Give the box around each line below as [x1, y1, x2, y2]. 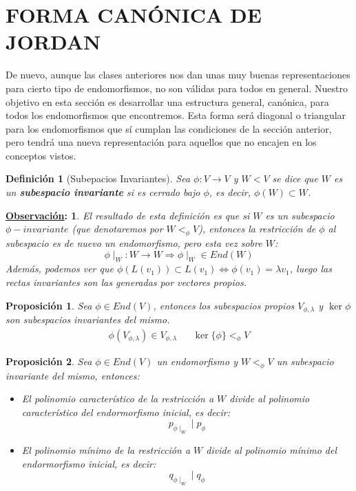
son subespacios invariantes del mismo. [6, 312, 170, 327]
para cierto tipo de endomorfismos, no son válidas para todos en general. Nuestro [6, 80, 348, 95]
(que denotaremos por [72, 221, 163, 236]
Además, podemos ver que [6, 261, 114, 276]
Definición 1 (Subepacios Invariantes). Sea [6, 171, 191, 186]
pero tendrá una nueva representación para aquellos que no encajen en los [6, 135, 317, 149]
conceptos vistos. [6, 148, 76, 162]
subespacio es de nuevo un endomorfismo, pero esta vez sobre [6, 236, 262, 250]
